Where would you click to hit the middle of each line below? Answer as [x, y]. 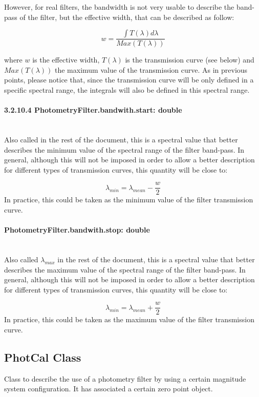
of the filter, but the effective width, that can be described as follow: [127, 17]
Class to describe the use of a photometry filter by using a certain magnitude [125, 378]
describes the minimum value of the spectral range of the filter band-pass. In [124, 149]
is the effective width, [66, 60]
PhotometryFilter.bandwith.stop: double [77, 230]
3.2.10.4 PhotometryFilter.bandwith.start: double [93, 110]
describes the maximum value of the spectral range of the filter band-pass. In [125, 269]
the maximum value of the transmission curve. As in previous [151, 69]
